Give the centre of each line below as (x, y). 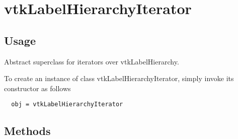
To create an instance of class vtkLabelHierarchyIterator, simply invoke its (119, 78)
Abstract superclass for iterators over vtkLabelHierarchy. (92, 61)
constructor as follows (37, 88)
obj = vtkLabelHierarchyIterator (67, 105)
